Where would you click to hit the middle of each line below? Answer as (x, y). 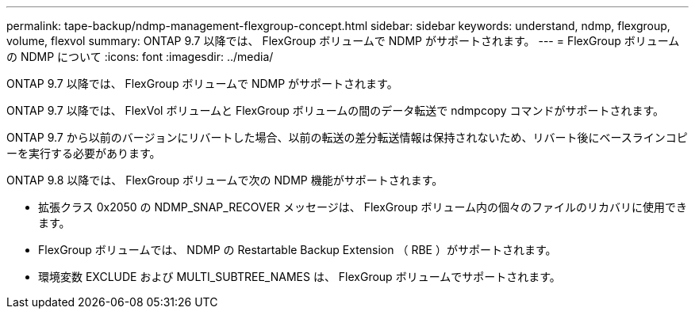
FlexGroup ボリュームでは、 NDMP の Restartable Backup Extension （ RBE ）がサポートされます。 (298, 250)
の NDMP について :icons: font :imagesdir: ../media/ (140, 57)
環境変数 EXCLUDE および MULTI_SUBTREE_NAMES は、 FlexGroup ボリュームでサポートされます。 (300, 277)
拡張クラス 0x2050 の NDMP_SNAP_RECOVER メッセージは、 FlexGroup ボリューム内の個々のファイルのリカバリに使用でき (363, 207)
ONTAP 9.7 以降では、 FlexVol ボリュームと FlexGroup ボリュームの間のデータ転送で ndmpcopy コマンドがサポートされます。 (336, 110)
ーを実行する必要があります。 (84, 153)
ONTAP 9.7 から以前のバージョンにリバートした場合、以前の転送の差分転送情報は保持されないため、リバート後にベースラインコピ (347, 137)
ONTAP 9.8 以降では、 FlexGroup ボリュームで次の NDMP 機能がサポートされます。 (225, 180)
